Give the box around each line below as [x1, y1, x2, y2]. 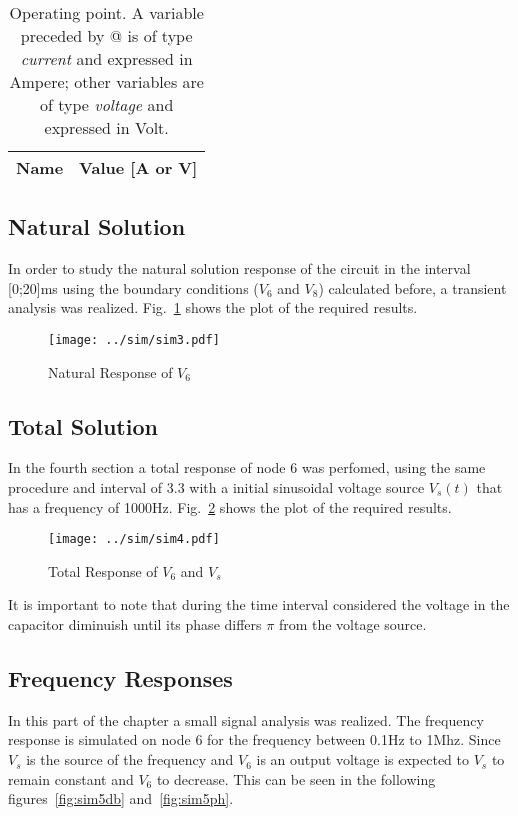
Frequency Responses [8, 663, 233, 694]
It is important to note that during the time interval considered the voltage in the [8, 594, 510, 615]
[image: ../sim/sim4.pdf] [48, 532, 220, 547]
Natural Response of [48, 361, 173, 382]
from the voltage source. [278, 614, 427, 635]
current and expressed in [20, 47, 193, 70]
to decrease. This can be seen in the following [156, 768, 436, 789]
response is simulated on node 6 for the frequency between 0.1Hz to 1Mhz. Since [8, 729, 501, 750]
